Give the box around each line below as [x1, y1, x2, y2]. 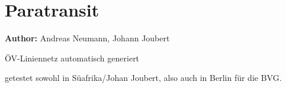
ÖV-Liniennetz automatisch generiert [5, 51, 140, 64]
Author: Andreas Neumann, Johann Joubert [5, 32, 170, 44]
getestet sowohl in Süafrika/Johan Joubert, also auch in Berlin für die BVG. [5, 71, 282, 84]
